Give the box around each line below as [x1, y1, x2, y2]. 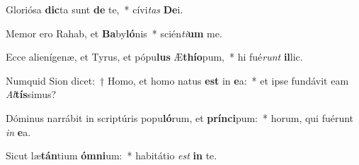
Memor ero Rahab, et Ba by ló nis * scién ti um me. [6, 25, 222, 40]
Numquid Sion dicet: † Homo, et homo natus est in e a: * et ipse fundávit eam [6, 73, 349, 87]
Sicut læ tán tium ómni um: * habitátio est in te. [6, 148, 217, 163]
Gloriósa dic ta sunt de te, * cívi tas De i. [6, 2, 183, 16]
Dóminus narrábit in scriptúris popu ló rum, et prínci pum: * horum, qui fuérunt [6, 110, 354, 125]
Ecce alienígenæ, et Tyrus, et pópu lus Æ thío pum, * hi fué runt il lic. [6, 49, 303, 64]
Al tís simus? [6, 87, 57, 102]
